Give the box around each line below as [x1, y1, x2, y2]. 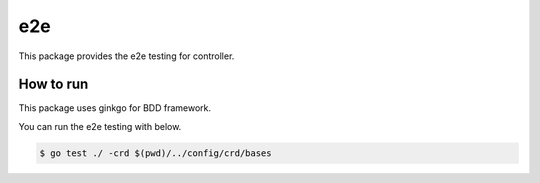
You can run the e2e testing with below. [18, 120, 182, 132]
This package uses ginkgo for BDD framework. [18, 102, 212, 114]
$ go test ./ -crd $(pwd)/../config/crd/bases [39, 147, 272, 159]
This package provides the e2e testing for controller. [18, 50, 235, 62]
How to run [18, 76, 89, 93]
